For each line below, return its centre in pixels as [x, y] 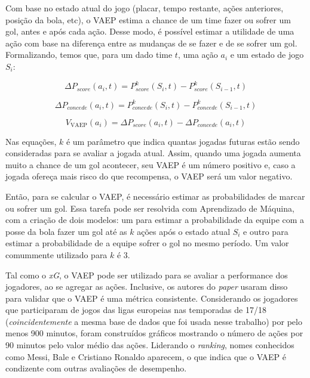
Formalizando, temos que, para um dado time [89, 55]
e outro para [266, 231]
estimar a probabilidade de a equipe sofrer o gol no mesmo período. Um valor [147, 243]
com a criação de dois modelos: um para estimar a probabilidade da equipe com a [155, 220]
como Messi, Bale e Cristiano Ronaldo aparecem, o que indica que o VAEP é [146, 356]
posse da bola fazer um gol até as [66, 231]
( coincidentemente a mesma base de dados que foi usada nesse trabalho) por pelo [154, 321]
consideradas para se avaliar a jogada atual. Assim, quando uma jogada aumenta [153, 153]
